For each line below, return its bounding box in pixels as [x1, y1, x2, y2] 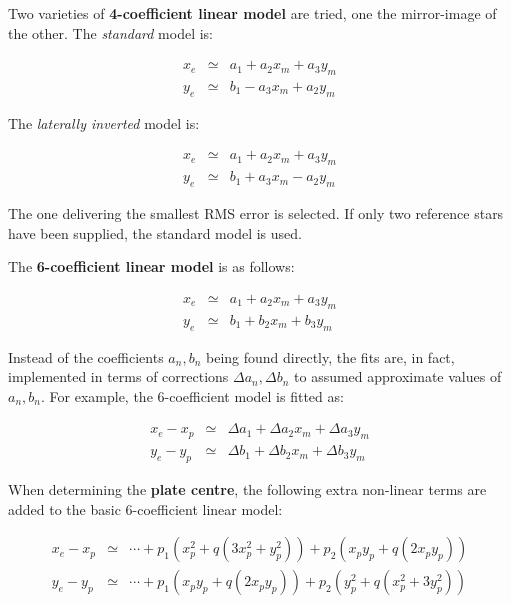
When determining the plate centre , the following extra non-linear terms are [8, 478, 487, 499]
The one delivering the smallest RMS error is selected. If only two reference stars [8, 203, 504, 224]
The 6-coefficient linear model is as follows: [8, 256, 295, 277]
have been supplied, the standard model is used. [8, 222, 302, 243]
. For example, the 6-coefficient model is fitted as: [41, 385, 344, 406]
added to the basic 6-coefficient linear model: [8, 498, 283, 519]
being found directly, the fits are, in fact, [206, 346, 455, 367]
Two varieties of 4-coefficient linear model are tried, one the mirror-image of [8, 3, 497, 23]
